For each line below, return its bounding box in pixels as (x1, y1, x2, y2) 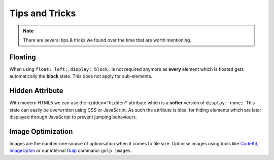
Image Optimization (9, 127, 73, 136)
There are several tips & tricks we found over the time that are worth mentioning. (23, 37, 191, 43)
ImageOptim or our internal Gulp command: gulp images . (9, 147, 132, 154)
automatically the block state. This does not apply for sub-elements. (9, 73, 152, 79)
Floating (9, 53, 37, 61)
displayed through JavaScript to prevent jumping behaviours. (9, 114, 137, 120)
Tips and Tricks (9, 8, 76, 19)
